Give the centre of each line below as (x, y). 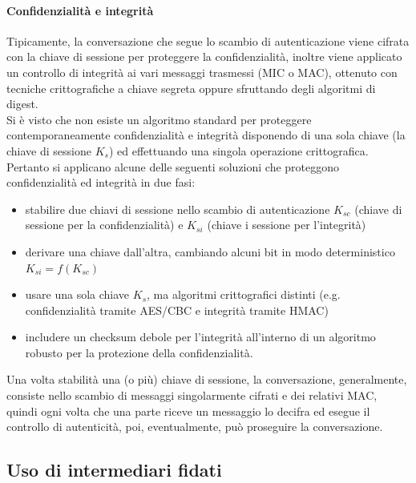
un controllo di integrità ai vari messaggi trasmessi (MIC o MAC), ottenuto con (202, 72)
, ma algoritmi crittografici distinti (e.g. (244, 294)
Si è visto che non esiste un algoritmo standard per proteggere (159, 119)
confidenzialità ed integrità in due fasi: (101, 182)
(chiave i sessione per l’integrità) (287, 225)
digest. (22, 104)
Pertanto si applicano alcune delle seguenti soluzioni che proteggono (173, 166)
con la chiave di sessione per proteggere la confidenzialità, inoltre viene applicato (204, 56)
